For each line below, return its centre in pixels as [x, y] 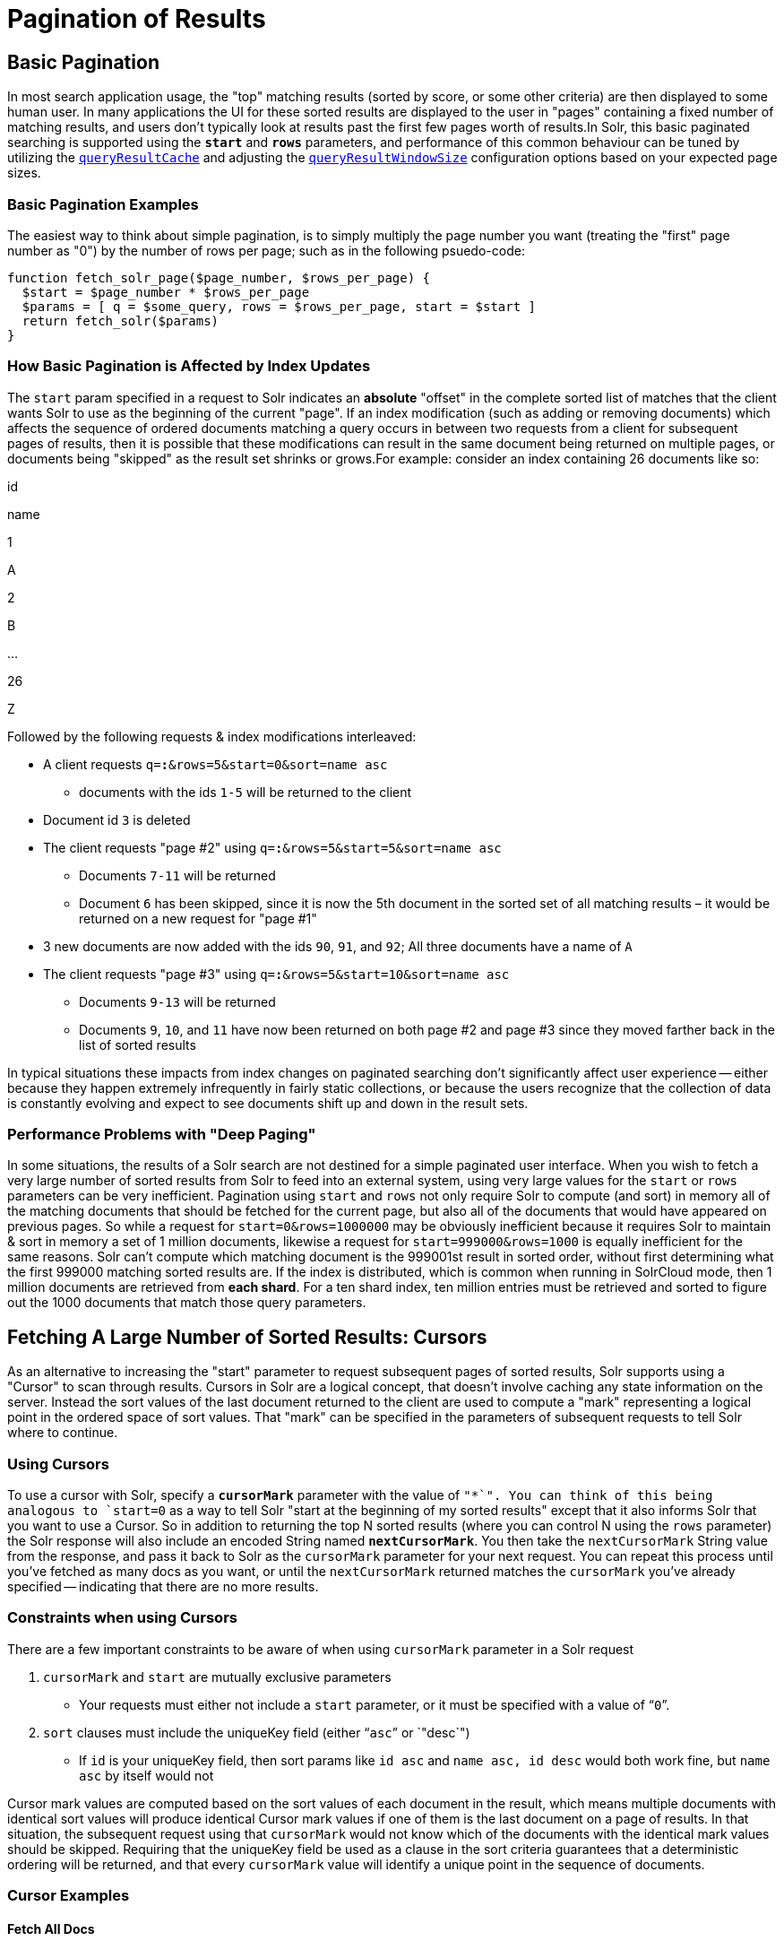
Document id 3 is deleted [117, 819]
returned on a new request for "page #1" [198, 918]
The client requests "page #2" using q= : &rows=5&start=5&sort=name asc [272, 847]
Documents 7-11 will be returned [177, 875]
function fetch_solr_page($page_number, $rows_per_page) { [219, 277]
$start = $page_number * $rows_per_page [166, 292]
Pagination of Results [137, 19]
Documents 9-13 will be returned [177, 1001]
